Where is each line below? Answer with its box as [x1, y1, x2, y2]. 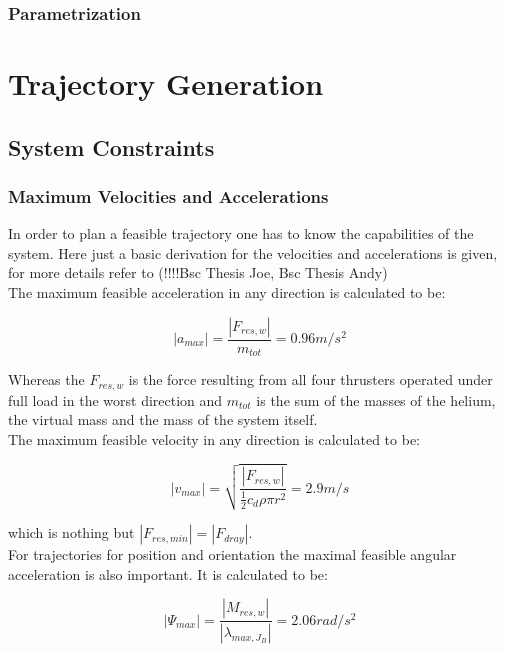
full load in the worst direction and [8, 389, 223, 410]
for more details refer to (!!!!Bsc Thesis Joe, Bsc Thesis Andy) [8, 262, 388, 283]
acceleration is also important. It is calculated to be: [8, 563, 328, 584]
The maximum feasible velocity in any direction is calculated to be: [8, 428, 421, 449]
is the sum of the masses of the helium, [256, 389, 496, 410]
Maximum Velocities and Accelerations [8, 183, 329, 208]
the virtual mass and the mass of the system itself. [8, 409, 318, 430]
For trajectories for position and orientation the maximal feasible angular [8, 544, 457, 565]
